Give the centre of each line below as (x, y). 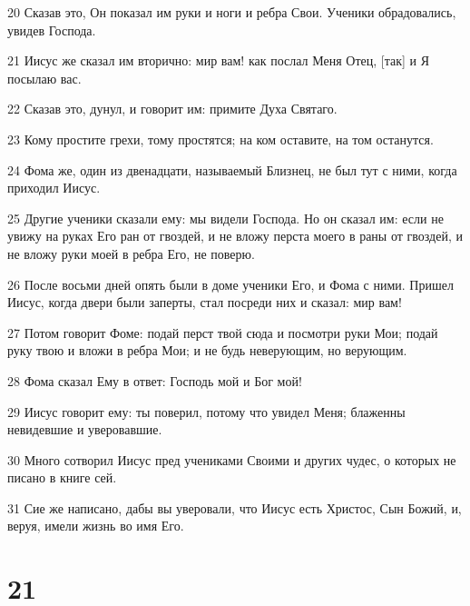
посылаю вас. (44, 78)
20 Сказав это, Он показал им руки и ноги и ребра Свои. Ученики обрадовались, (232, 12)
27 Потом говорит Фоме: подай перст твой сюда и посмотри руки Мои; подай (223, 332)
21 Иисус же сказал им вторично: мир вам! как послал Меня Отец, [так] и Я (219, 60)
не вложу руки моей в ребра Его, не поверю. (131, 253)
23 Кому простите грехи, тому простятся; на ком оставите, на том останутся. (220, 139)
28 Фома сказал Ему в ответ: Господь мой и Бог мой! (155, 380)
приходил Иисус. (54, 188)
